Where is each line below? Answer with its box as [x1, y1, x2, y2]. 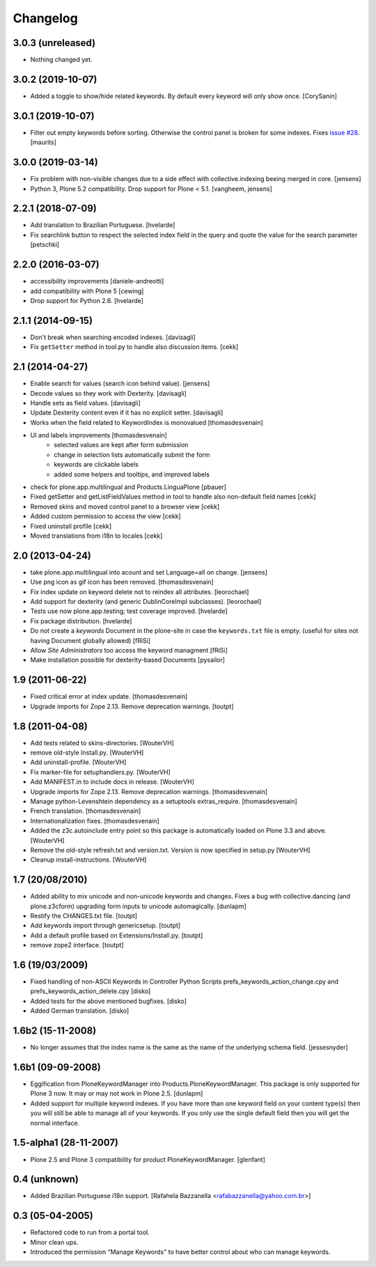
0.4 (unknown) [13, 1174, 79, 1186]
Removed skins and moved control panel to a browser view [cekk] [30, 502, 219, 511]
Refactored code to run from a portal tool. [30, 1228, 150, 1236]
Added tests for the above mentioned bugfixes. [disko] [30, 997, 187, 1005]
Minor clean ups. [30, 1238, 79, 1246]
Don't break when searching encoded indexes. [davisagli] [30, 333, 196, 341]
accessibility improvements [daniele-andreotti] [30, 277, 164, 286]
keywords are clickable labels [54, 460, 139, 469]
